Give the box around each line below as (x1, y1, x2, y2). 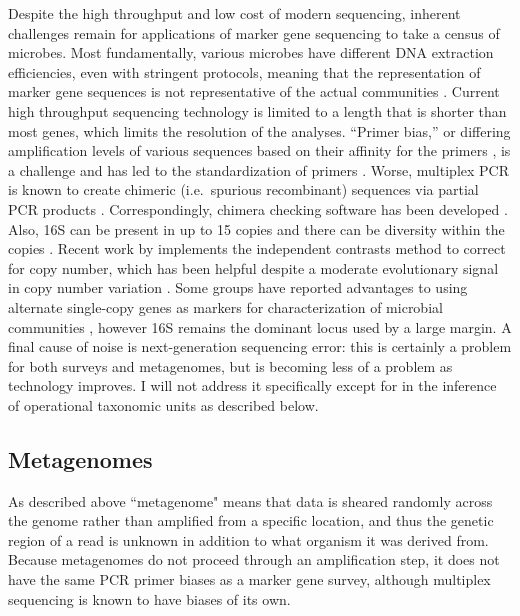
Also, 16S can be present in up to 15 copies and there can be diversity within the (8, 218, 505, 239)
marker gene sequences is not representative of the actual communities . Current (8, 81, 500, 102)
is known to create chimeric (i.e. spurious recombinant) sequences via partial (8, 179, 479, 200)
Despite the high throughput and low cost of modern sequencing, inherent (8, 3, 461, 23)
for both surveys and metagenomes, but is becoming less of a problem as (8, 355, 453, 376)
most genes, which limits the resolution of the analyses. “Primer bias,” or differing (8, 120, 511, 141)
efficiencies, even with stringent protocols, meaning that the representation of (8, 61, 481, 82)
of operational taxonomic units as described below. (8, 394, 319, 415)
